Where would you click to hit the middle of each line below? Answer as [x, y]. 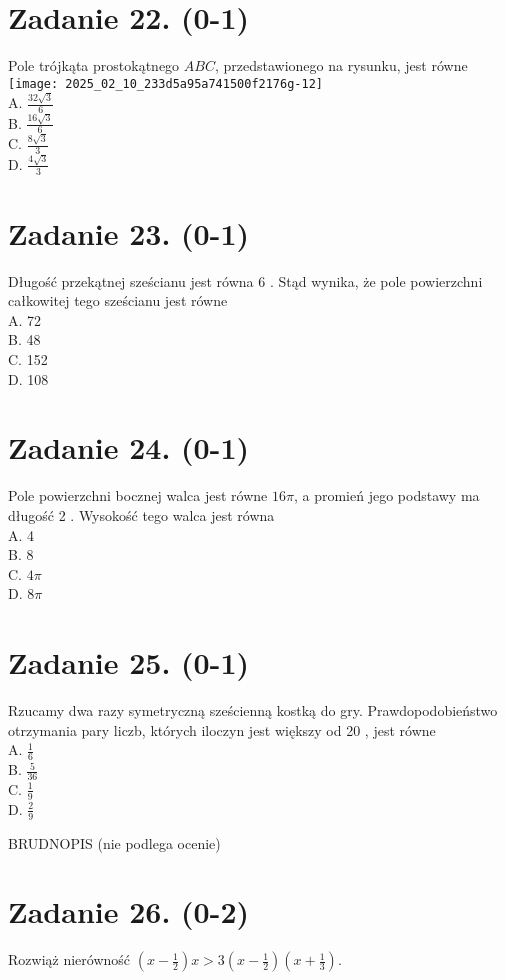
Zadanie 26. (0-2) [128, 911]
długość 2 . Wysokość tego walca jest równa [141, 514]
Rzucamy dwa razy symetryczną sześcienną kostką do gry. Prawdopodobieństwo [253, 710]
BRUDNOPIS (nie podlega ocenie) [114, 842]
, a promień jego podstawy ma [386, 495]
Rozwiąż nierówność [69, 959]
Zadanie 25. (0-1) [128, 662]
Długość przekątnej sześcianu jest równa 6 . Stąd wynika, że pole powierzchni [245, 280]
